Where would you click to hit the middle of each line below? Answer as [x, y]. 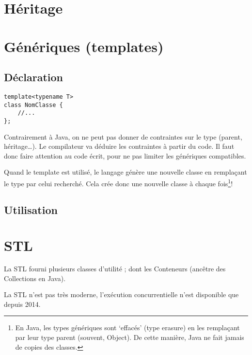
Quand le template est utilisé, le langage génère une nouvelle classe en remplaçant [126, 172]
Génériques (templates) [84, 46]
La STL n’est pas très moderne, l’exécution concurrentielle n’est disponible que [121, 294]
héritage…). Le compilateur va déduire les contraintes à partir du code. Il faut [119, 146]
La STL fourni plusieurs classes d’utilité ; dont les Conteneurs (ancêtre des [115, 269]
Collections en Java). [35, 278]
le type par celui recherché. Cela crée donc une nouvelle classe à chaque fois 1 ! [118, 182]
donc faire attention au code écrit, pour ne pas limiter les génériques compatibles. [125, 155]
